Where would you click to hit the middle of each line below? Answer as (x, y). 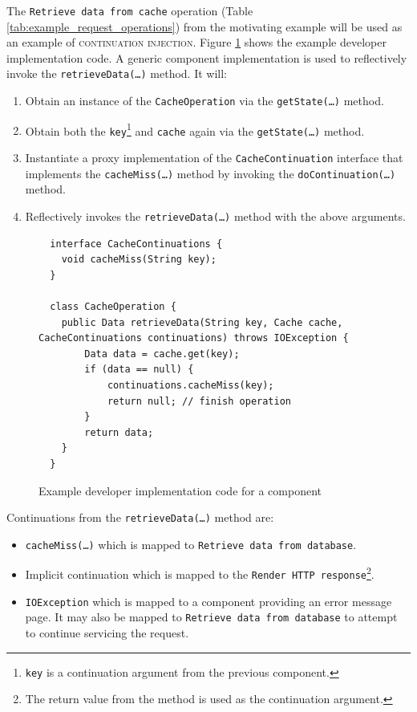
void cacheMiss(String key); (139, 260)
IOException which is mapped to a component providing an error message (208, 601)
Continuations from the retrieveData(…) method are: (140, 517)
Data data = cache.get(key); (162, 354)
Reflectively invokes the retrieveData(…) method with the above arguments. (215, 216)
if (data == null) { (139, 370)
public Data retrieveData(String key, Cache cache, (202, 322)
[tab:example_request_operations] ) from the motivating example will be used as (204, 26)
